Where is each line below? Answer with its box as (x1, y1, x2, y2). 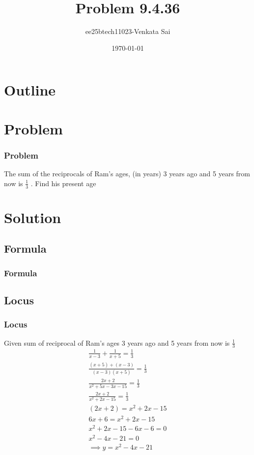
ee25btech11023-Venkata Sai (85, 26, 170, 36)
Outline (4, 80, 56, 100)
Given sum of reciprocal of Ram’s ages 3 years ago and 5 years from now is (4, 337, 230, 348)
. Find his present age (30, 178, 96, 188)
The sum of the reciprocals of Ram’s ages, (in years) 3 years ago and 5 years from (4, 168, 251, 179)
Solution (4, 207, 61, 227)
